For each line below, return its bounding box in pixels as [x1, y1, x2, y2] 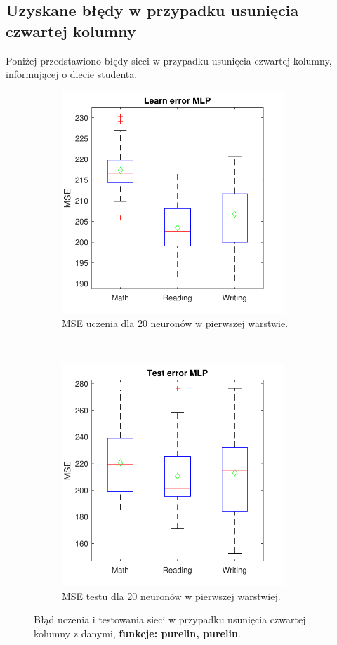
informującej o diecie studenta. [6, 67, 138, 81]
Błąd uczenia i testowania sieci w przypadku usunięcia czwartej [34, 612, 306, 627]
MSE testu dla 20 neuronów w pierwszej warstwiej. [62, 588, 281, 603]
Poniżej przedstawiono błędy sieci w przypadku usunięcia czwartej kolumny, [6, 53, 332, 67]
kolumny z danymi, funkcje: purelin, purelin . [34, 625, 241, 640]
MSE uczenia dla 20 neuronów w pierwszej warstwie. [62, 316, 289, 331]
